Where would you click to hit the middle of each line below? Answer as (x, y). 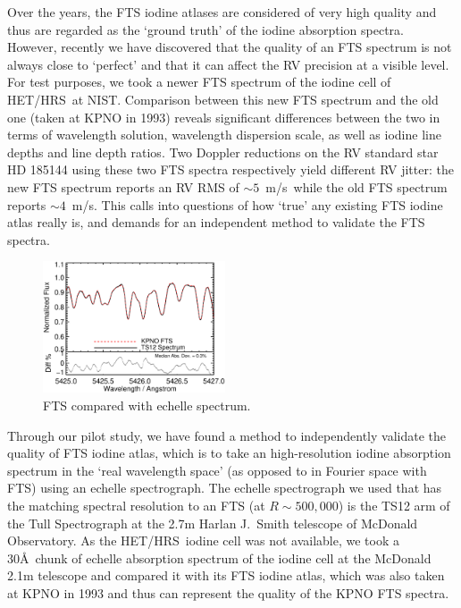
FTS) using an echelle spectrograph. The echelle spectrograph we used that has (225, 488)
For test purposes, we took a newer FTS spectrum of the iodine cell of (199, 82)
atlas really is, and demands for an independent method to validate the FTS (216, 222)
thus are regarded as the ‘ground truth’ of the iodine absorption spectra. (205, 29)
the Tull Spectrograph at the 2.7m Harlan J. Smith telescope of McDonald (213, 523)
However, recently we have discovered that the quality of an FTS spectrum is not (230, 47)
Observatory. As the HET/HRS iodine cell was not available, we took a (203, 540)
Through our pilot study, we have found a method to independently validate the (226, 435)
